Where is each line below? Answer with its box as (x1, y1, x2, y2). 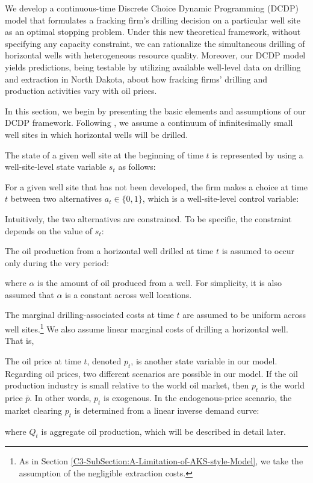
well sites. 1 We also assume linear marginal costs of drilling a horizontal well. (5, 321, 288, 335)
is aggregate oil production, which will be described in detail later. (41, 425, 286, 437)
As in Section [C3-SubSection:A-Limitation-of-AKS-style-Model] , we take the (19, 455, 303, 467)
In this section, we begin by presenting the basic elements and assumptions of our (5, 104, 306, 117)
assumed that (5, 288, 54, 301)
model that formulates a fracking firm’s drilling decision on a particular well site (5, 13, 300, 26)
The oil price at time (5, 354, 81, 367)
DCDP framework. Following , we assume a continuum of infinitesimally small (5, 116, 293, 129)
